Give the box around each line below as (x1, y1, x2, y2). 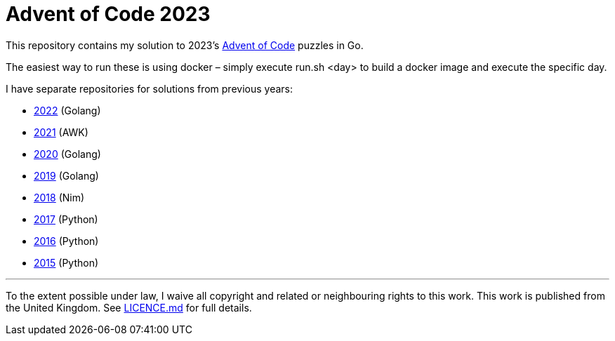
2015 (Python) (34, 256, 99, 269)
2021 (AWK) (34, 126, 88, 138)
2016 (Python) (34, 234, 99, 247)
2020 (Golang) (34, 147, 101, 160)
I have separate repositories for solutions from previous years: (6, 82, 293, 95)
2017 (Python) (34, 213, 98, 225)
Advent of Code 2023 (6, 2, 211, 26)
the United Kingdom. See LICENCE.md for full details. (6, 301, 252, 314)
